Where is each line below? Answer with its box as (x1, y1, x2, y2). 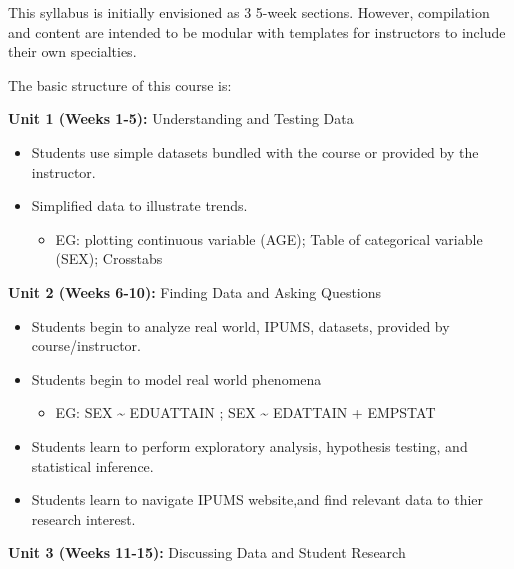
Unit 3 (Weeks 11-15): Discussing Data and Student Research (8, 542, 406, 563)
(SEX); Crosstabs (55, 248, 163, 269)
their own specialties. (8, 41, 137, 62)
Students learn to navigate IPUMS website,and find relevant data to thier (31, 489, 484, 510)
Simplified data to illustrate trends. (31, 195, 248, 216)
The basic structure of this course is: (8, 74, 232, 95)
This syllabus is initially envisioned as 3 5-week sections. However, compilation (8, 2, 490, 22)
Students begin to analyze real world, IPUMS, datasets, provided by (31, 315, 450, 336)
